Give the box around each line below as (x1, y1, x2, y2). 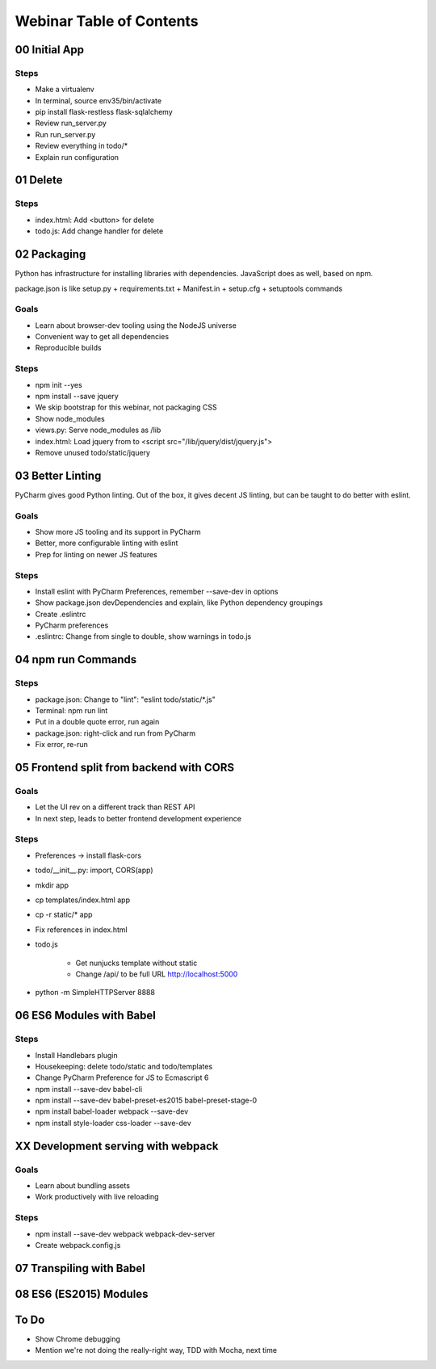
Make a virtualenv (35, 85, 94, 94)
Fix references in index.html (35, 925, 128, 934)
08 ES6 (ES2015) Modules (15, 1287, 149, 1300)
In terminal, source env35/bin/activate (35, 95, 161, 105)
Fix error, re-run (35, 740, 89, 750)
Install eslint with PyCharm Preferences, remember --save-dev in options (35, 586, 279, 596)
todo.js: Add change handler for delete (35, 226, 164, 236)
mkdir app (35, 880, 69, 890)
